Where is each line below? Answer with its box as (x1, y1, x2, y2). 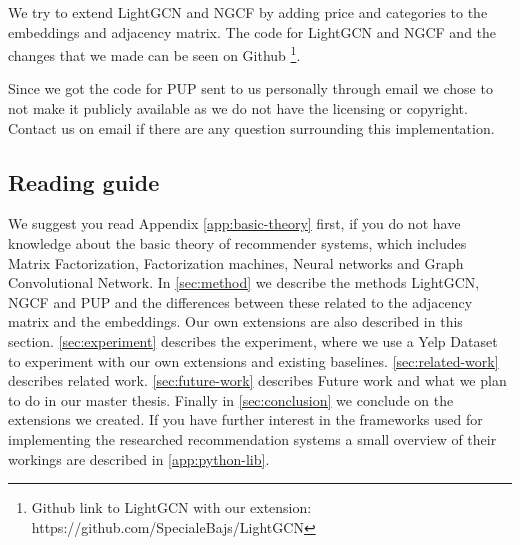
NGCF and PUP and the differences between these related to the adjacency (8, 291, 473, 312)
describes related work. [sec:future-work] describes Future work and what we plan (8, 370, 507, 391)
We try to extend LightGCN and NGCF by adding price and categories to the (8, 2, 488, 22)
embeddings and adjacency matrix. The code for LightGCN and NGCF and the (8, 21, 497, 42)
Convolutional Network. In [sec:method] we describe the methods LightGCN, (8, 272, 480, 293)
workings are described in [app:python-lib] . (8, 448, 270, 469)
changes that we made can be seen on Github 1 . (8, 42, 301, 65)
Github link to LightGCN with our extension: (31, 497, 312, 518)
